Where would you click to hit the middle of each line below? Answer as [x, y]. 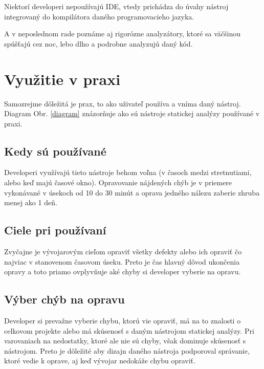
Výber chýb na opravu [64, 299]
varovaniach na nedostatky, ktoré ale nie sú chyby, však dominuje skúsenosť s [125, 341]
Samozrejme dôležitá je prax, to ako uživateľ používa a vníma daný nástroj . [123, 103]
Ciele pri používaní [55, 230]
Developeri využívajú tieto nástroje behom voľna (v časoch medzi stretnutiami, [128, 172]
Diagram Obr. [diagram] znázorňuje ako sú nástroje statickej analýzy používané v [132, 113]
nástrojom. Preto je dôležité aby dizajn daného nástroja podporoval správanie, [127, 350]
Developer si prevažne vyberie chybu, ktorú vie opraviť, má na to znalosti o [123, 321]
